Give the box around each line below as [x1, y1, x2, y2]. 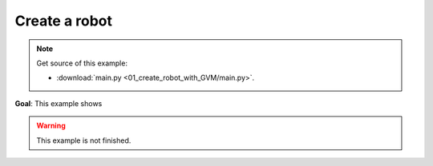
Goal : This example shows [14, 98, 103, 108]
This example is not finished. [36, 136, 132, 145]
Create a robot [14, 12, 112, 30]
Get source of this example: [36, 58, 128, 68]
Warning [36, 121, 66, 131]
